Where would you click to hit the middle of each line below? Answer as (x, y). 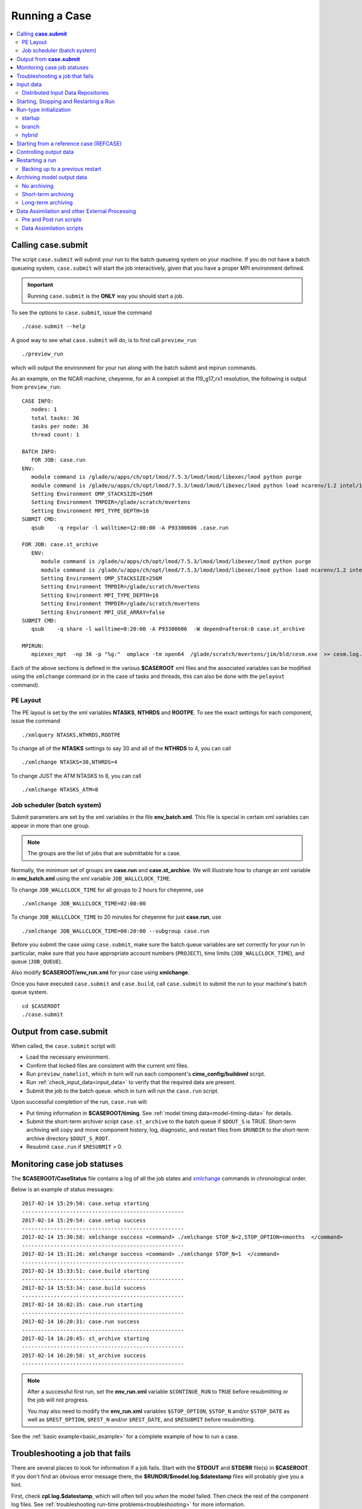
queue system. (30, 992)
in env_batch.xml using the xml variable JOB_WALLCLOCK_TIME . (91, 879)
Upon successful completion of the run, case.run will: (79, 1102)
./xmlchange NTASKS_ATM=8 (60, 790)
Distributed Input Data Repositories (65, 93)
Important (40, 285)
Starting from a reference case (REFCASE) (69, 143)
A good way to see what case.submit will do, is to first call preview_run (104, 340)
